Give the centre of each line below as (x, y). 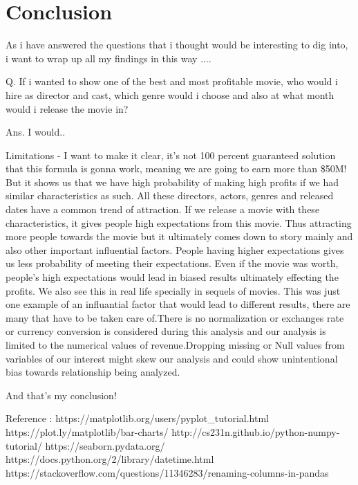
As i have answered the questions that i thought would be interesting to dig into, (177, 45)
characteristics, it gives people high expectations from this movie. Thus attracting (179, 222)
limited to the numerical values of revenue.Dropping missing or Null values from (175, 345)
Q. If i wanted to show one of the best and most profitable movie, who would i (172, 81)
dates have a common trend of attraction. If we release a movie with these (163, 209)
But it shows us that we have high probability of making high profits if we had (172, 182)
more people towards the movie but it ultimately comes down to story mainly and (179, 236)
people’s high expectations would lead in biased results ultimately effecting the (172, 277)
